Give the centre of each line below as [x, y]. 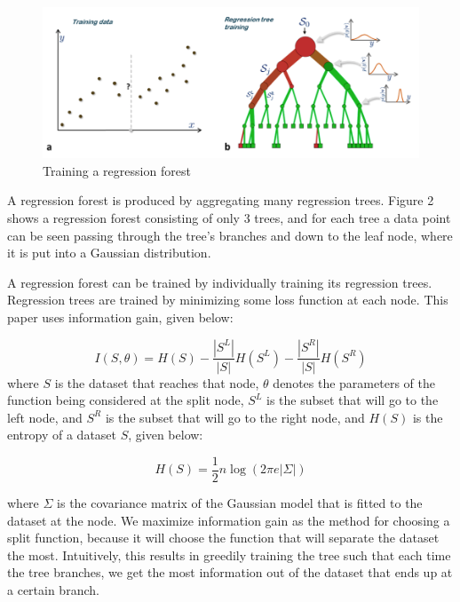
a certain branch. [53, 589]
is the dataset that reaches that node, [157, 382]
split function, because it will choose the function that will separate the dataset [223, 538]
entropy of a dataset [62, 435]
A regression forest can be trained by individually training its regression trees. [220, 282]
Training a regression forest [117, 170]
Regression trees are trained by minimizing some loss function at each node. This [228, 300]
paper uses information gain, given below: [120, 317]
